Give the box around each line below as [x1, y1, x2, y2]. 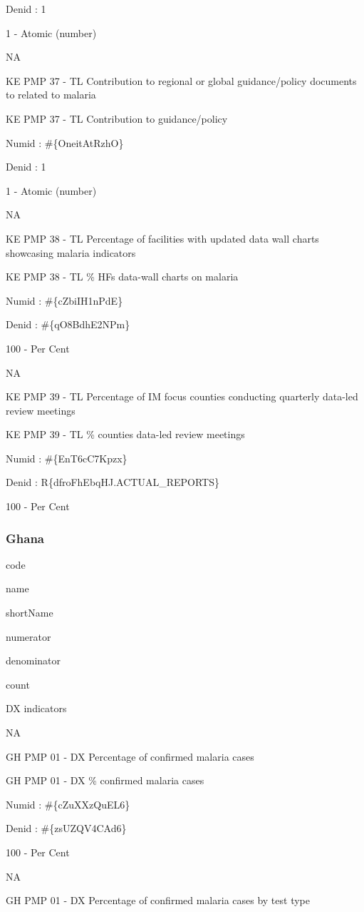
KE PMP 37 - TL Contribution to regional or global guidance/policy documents [6, 73, 357, 88]
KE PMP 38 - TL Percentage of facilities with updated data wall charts [6, 230, 319, 245]
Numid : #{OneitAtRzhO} [6, 135, 124, 150]
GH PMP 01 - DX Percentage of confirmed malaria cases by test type [6, 893, 310, 908]
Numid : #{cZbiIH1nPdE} [6, 293, 123, 308]
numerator [6, 629, 51, 644]
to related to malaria [6, 87, 96, 102]
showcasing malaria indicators [6, 245, 136, 260]
